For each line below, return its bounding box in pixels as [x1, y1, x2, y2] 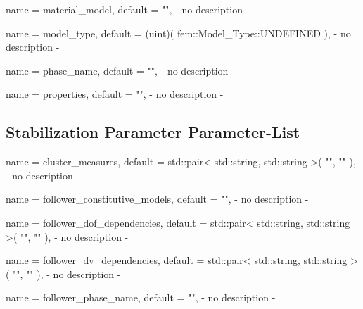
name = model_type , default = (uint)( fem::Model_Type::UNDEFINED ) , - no [6, 25, 351, 40]
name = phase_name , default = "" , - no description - [6, 63, 235, 77]
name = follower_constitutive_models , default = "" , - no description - [6, 191, 309, 206]
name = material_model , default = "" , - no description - [6, 2, 250, 16]
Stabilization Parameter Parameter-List [6, 121, 300, 143]
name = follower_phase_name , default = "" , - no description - [6, 290, 276, 305]
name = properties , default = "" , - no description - [6, 87, 224, 101]
